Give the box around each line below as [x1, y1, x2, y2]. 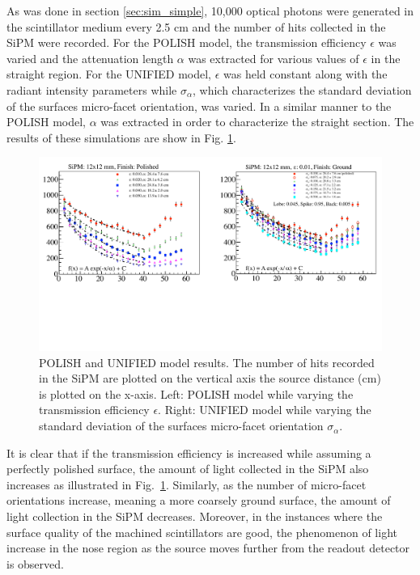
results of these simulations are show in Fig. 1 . [6, 129, 236, 146]
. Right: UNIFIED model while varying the [158, 401, 371, 418]
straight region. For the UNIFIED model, [6, 66, 211, 82]
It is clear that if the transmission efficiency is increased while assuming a [6, 444, 371, 461]
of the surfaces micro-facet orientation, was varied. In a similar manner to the [6, 97, 392, 114]
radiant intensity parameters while [6, 81, 177, 98]
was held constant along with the [223, 66, 388, 82]
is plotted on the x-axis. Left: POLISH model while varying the [39, 385, 354, 402]
